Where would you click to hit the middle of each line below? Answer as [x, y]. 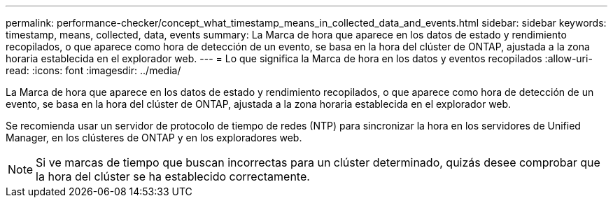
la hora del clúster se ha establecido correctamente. [173, 176]
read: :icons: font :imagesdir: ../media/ [93, 70]
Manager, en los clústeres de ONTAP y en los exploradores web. [154, 138]
